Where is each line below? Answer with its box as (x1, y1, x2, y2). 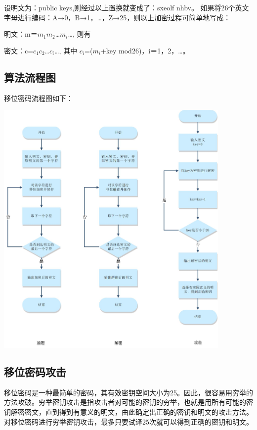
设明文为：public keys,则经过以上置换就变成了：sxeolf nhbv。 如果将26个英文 (4, 2, 249, 12)
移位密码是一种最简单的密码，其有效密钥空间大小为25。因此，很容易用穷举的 (4, 387, 253, 397)
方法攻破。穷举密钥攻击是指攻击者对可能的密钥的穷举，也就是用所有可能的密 (4, 397, 253, 407)
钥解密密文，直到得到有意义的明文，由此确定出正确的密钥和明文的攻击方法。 (4, 407, 253, 417)
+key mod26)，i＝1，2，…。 (100, 45, 190, 55)
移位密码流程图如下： (4, 93, 73, 103)
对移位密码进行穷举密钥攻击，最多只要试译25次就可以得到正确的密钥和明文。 (4, 416, 253, 427)
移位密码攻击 (4, 364, 66, 380)
